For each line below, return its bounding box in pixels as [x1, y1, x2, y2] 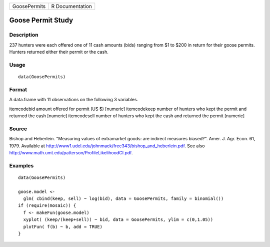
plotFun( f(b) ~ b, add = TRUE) [23, 223, 102, 229]
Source [9, 125, 27, 132]
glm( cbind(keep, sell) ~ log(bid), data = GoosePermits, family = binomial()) [23, 196, 224, 201]
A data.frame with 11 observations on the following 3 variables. [9, 97, 138, 103]
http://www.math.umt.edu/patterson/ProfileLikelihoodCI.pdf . [9, 149, 133, 155]
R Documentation [51, 3, 92, 10]
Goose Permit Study [9, 16, 73, 25]
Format [9, 86, 27, 93]
